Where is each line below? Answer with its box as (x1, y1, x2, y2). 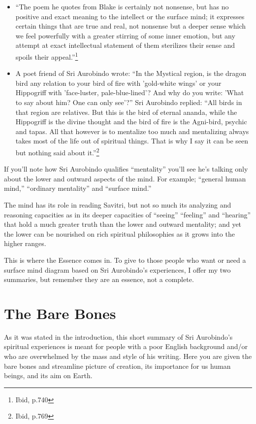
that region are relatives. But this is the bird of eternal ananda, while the (15, 106, 237, 117)
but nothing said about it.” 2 (15, 145, 99, 157)
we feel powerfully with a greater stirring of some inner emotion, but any (15, 30, 235, 40)
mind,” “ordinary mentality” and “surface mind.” (4, 183, 152, 193)
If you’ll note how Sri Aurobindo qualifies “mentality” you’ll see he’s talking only (4, 164, 248, 174)
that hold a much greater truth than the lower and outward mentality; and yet (4, 219, 242, 229)
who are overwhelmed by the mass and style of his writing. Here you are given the (4, 351, 252, 361)
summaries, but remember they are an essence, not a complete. (4, 274, 194, 284)
